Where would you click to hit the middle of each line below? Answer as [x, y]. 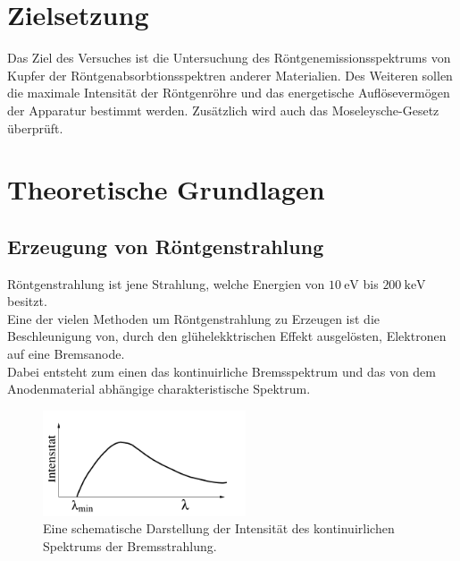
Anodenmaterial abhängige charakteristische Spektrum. [159, 389]
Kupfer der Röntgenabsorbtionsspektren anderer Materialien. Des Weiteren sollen [230, 75]
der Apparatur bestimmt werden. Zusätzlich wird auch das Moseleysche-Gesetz [223, 110]
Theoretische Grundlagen [166, 189]
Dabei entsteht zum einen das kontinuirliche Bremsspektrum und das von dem [222, 371]
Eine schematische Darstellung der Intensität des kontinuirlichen [219, 528]
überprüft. [35, 127]
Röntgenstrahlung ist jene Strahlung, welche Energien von [166, 283]
